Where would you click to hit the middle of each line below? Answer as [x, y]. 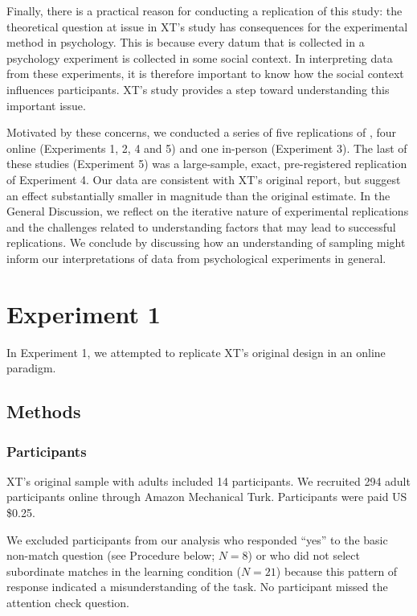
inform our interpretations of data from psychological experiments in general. [196, 258]
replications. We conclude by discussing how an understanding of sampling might [206, 242]
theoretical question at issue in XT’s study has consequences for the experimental [207, 26]
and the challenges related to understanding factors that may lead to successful [201, 226]
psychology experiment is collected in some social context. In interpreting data [200, 57]
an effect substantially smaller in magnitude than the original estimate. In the [198, 195]
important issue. [46, 105]
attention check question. [68, 602]
